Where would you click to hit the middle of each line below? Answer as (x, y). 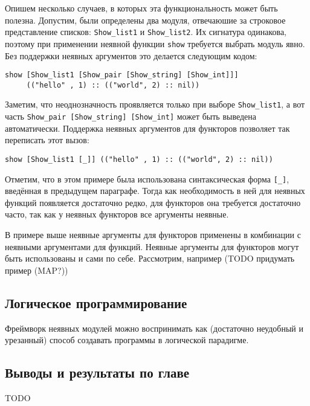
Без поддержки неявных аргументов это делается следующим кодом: (131, 55)
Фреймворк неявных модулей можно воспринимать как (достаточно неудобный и (154, 328)
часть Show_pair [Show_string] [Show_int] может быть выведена (131, 116)
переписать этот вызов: (47, 140)
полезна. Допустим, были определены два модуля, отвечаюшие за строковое (145, 20)
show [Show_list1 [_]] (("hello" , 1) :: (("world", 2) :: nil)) (139, 159)
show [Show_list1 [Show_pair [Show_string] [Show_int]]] (122, 75)
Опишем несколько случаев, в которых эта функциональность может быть (141, 8)
